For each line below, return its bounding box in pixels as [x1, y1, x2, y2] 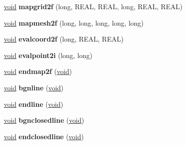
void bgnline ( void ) [4, 82, 64, 92]
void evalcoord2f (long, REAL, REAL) [4, 34, 124, 44]
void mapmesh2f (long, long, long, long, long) [4, 17, 144, 28]
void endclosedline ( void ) [4, 131, 84, 141]
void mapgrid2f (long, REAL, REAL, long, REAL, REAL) [4, 1, 183, 11]
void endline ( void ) [4, 99, 64, 109]
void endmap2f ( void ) [4, 66, 72, 76]
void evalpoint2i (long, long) [4, 50, 93, 60]
